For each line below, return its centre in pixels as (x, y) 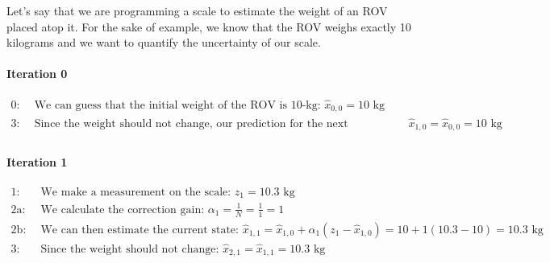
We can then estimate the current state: (140, 230)
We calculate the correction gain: (123, 210)
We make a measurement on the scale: (136, 192)
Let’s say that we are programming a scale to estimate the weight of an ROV (197, 10)
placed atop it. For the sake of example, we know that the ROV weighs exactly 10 (209, 26)
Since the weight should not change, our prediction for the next (191, 123)
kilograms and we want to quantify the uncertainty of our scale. (164, 42)
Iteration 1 (37, 161)
